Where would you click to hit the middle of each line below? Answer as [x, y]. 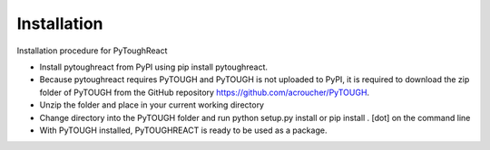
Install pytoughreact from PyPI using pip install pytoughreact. [153, 67]
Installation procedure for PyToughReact [92, 51]
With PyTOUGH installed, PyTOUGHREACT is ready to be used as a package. [183, 130]
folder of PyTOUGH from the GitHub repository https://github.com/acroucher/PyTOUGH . [205, 92]
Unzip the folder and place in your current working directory [152, 105]
